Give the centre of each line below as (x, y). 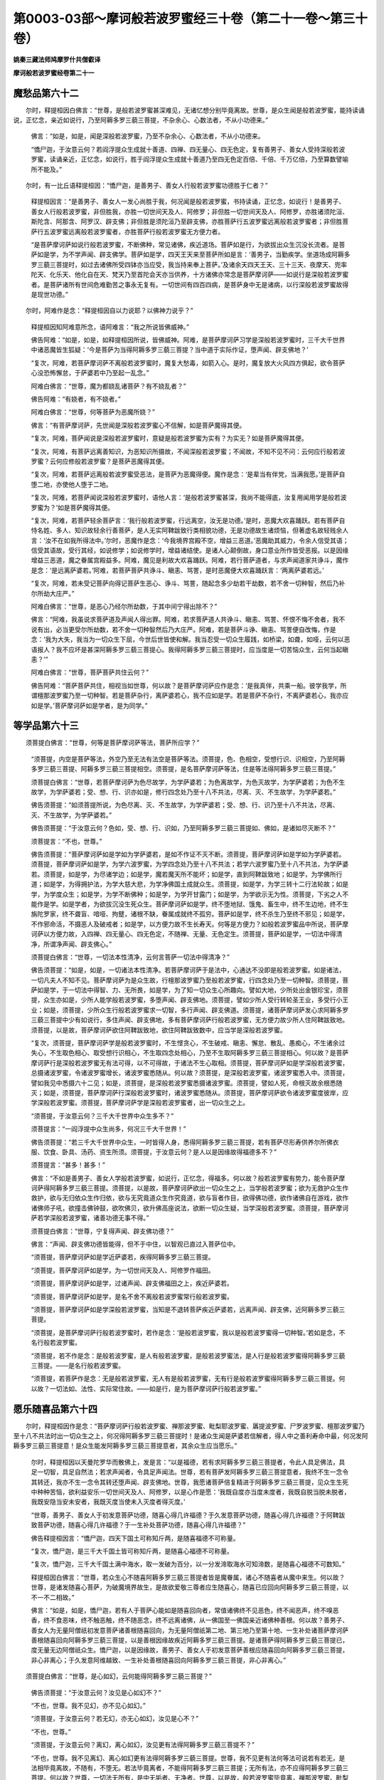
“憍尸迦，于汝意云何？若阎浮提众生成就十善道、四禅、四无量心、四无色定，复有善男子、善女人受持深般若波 (188, 149)
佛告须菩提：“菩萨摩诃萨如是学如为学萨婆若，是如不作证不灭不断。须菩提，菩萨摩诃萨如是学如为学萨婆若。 (188, 854)
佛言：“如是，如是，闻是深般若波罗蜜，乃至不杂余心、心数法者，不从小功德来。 (148, 136)
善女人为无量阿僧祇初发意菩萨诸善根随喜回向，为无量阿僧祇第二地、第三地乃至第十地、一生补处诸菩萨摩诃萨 (190, 1630)
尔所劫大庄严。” (53, 593)
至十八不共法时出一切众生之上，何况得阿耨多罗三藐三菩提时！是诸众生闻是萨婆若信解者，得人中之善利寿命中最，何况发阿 (191, 1436)
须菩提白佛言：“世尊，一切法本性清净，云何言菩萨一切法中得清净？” (130, 957)
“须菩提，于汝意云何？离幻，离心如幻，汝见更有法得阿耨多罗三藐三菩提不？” (143, 1745)
